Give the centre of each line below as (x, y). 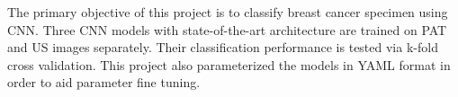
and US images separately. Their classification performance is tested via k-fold (223, 47)
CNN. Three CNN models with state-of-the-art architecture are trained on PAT (227, 29)
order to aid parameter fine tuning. (104, 82)
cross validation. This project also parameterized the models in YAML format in (229, 64)
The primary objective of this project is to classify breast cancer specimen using (228, 12)
